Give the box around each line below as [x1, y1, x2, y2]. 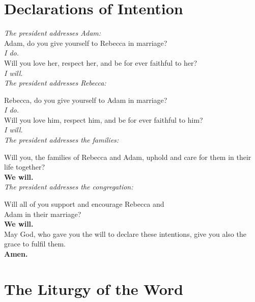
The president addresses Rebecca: [4, 77, 106, 88]
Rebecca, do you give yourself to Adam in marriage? [4, 94, 167, 105]
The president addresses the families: [4, 134, 119, 145]
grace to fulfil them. [4, 238, 66, 249]
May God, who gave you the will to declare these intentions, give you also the [4, 228, 246, 239]
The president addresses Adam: [4, 28, 101, 38]
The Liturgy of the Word [4, 278, 183, 299]
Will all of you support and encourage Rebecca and [4, 199, 164, 209]
